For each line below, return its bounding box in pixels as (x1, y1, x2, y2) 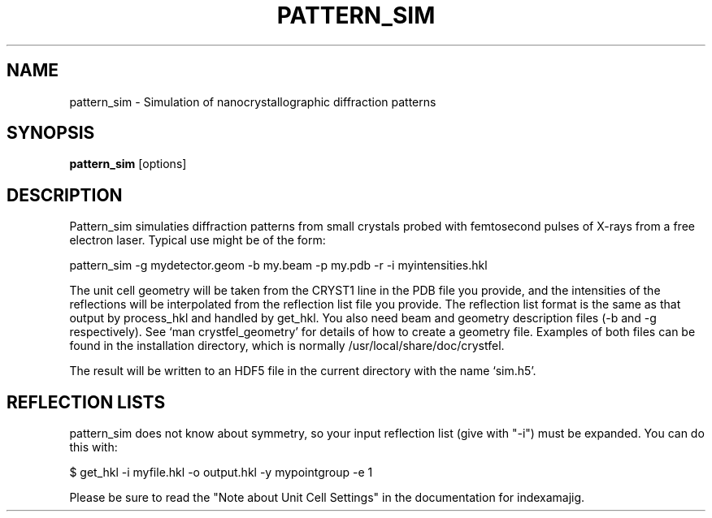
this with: (69, 440, 118, 455)
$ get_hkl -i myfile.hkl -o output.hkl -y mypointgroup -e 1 (69, 465, 373, 480)
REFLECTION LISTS (7, 391, 166, 412)
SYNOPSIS (7, 123, 95, 144)
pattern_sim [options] (69, 157, 187, 171)
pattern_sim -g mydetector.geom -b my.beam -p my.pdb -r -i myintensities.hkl (69, 258, 488, 273)
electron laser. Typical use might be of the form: (69, 233, 326, 248)
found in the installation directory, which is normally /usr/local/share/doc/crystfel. (69, 339, 505, 353)
